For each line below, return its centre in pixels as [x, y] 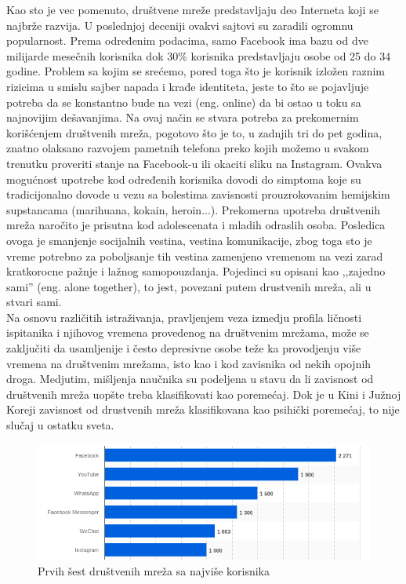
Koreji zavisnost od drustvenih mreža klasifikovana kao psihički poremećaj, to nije [203, 409]
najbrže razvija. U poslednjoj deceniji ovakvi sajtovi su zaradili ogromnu [180, 25]
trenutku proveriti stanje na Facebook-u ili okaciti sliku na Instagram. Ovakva [194, 163]
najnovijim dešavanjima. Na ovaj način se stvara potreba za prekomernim [183, 117]
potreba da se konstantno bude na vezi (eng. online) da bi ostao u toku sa [184, 102]
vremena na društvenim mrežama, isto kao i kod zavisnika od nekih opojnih [189, 363]
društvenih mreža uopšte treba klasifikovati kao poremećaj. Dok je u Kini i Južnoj [204, 394]
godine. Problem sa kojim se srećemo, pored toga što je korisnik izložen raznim [196, 71]
